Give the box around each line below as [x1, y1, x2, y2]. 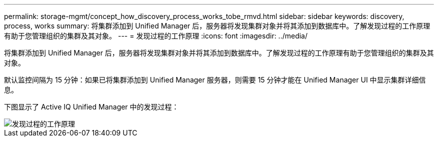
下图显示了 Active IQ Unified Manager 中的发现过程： [4, 102, 179, 111]
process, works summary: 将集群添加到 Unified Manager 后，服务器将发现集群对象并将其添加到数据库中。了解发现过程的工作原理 [4, 21, 430, 30]
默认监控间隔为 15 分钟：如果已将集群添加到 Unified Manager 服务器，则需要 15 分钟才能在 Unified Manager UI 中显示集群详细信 [4, 75, 426, 84]
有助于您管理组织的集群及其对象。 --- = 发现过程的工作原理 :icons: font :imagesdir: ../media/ [4, 31, 308, 40]
